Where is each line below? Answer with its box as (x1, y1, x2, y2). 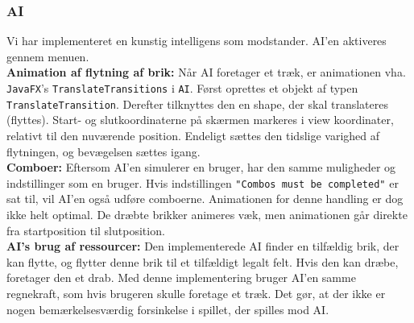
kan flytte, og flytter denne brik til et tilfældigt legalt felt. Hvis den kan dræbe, (6, 253, 399, 270)
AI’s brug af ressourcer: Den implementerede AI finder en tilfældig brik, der (6, 238, 400, 255)
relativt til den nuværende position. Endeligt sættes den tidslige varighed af (6, 126, 380, 143)
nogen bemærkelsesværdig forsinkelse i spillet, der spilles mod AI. (6, 300, 329, 317)
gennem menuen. (6, 48, 89, 64)
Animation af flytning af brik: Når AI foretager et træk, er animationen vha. (6, 64, 406, 81)
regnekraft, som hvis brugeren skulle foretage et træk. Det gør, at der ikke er (6, 284, 386, 301)
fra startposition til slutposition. (6, 222, 165, 238)
